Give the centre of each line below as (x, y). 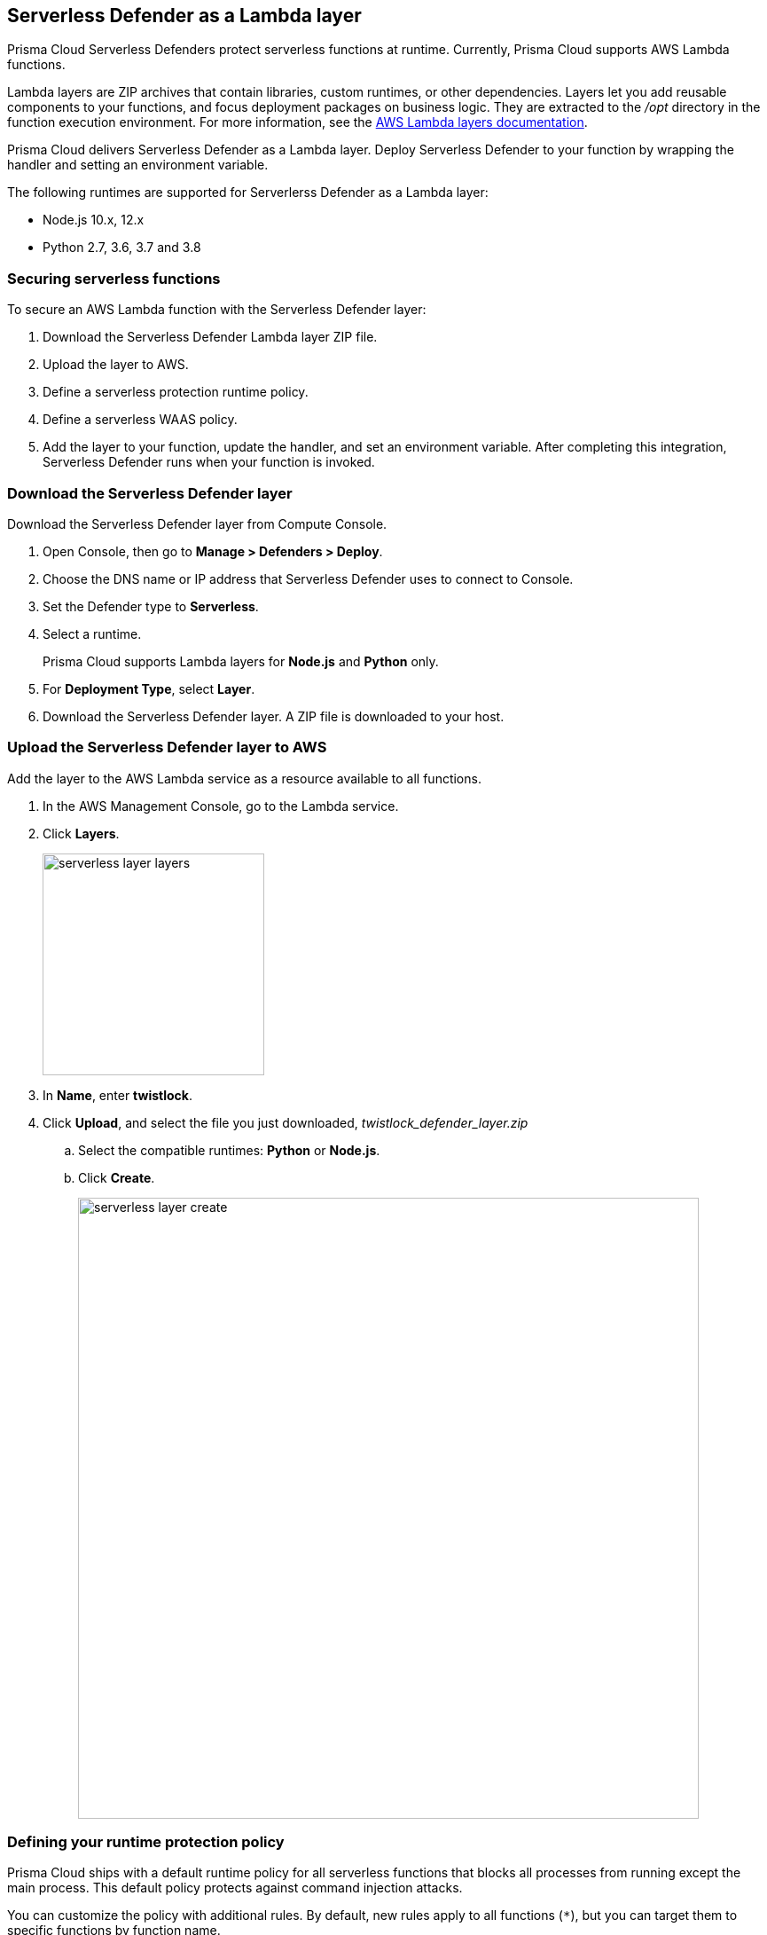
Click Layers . (81, 833)
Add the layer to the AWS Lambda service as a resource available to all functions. (244, 778)
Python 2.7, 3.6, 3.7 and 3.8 (122, 248)
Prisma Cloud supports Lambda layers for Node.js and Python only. (241, 661)
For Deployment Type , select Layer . (149, 688)
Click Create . (117, 1177)
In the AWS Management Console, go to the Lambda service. (221, 806)
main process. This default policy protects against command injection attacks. (235, 1888)
